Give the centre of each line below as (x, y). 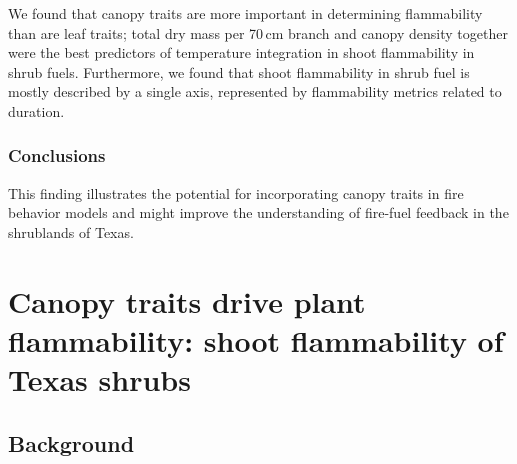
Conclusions (57, 155)
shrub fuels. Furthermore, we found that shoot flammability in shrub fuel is (239, 71)
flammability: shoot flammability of (256, 339)
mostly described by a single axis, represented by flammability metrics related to (255, 91)
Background (71, 442)
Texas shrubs (99, 379)
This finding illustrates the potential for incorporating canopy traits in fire (236, 192)
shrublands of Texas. (71, 231)
